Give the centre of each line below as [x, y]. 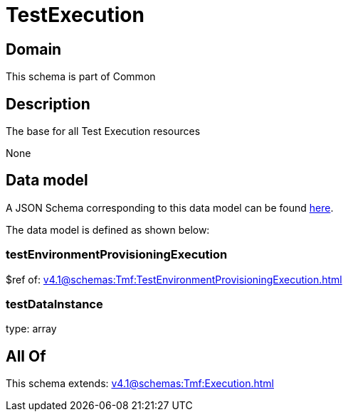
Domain [34, 49]
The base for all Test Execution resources [103, 131]
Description [48, 104]
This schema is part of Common [81, 77]
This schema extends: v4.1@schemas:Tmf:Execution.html [140, 384]
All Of [26, 356]
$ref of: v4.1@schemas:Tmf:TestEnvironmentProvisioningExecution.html [174, 279]
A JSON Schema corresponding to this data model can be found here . [170, 207]
